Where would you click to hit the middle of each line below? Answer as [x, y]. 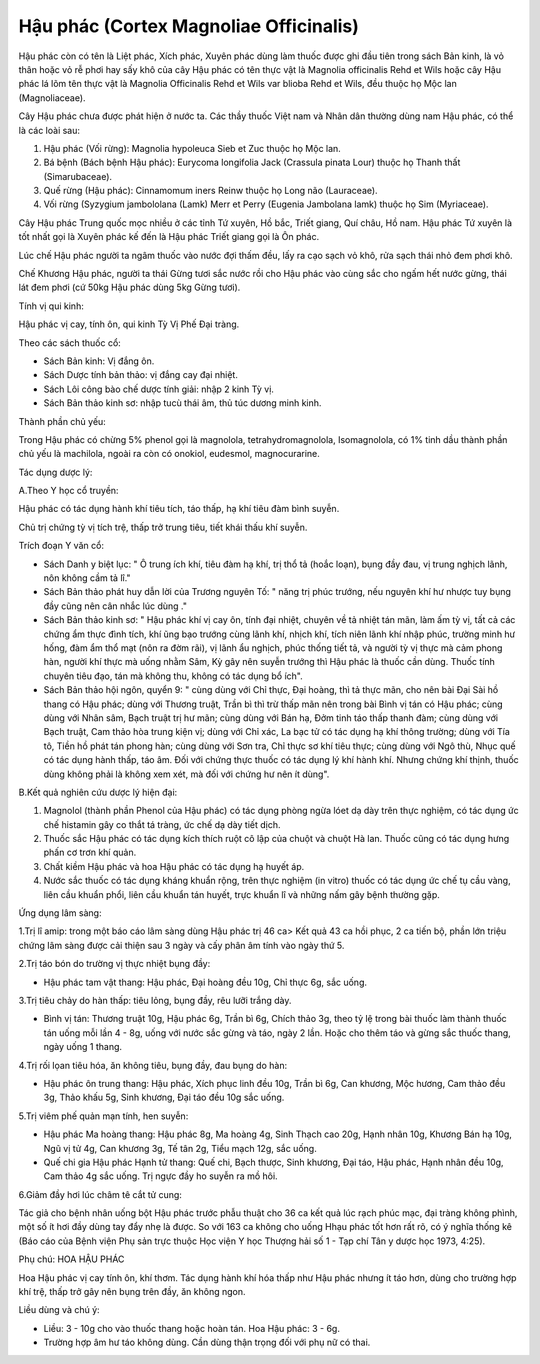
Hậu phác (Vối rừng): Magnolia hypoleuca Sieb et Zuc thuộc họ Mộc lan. [192, 148]
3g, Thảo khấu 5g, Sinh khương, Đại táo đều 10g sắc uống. [164, 1097]
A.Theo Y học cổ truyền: [68, 491]
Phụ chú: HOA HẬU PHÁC [71, 1259]
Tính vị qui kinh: [51, 306]
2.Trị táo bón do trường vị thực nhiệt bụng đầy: [114, 964]
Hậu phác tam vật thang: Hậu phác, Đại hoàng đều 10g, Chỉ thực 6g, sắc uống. [205, 982]
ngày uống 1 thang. [83, 1047]
